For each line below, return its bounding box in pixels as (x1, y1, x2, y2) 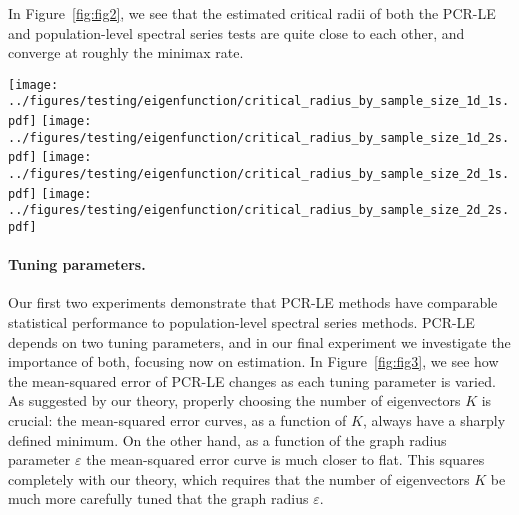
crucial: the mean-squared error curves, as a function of (8, 410, 347, 431)
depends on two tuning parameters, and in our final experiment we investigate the (8, 331, 511, 352)
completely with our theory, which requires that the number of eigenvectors (8, 468, 470, 489)
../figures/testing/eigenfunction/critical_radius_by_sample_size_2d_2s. (8, 203, 510, 218)
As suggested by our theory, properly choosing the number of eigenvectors (8, 390, 461, 411)
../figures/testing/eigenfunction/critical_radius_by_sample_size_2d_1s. (8, 167, 510, 182)
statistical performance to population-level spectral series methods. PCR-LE (8, 312, 475, 333)
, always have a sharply (362, 410, 506, 431)
